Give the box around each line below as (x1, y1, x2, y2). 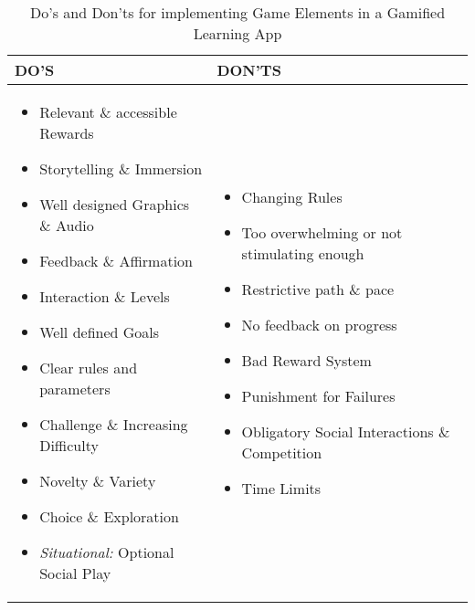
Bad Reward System (241, 350, 372, 371)
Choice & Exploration (39, 506, 179, 527)
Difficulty (39, 435, 99, 456)
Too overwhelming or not (241, 222, 403, 243)
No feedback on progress (241, 314, 397, 335)
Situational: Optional (39, 542, 174, 563)
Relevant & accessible (39, 101, 177, 122)
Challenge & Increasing (39, 414, 188, 435)
